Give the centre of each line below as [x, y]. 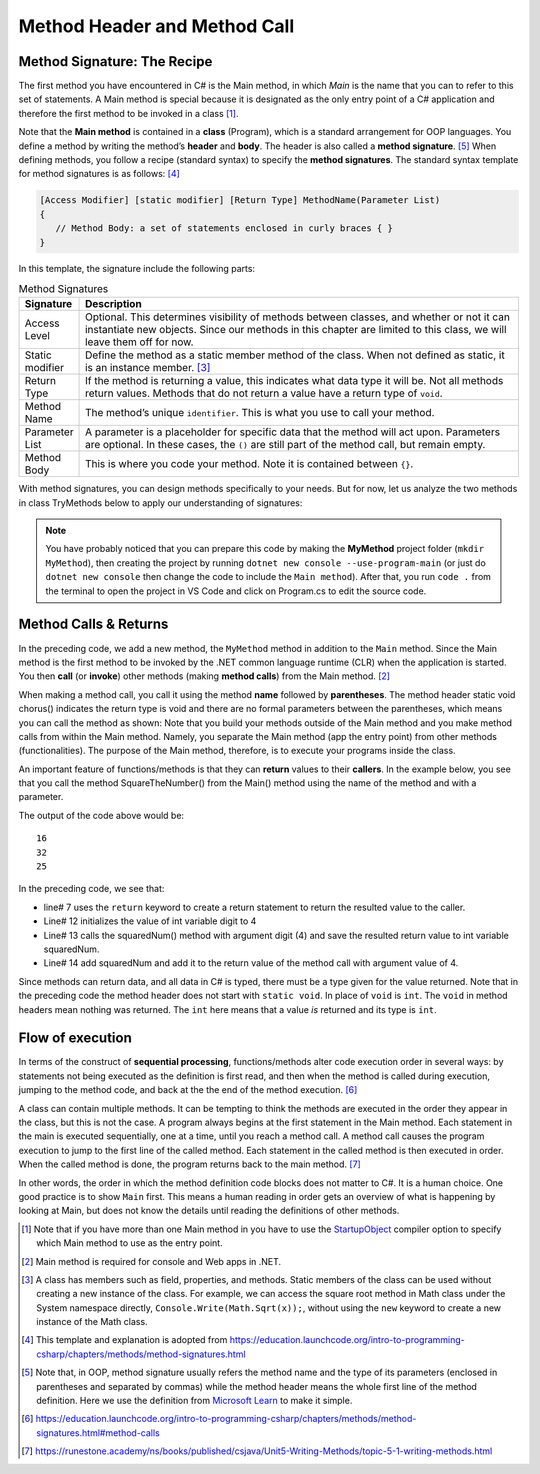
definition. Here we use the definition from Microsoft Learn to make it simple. [194, 1401]
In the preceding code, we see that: [91, 889]
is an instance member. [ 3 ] [148, 368]
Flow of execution [75, 1038]
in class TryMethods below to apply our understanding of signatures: [160, 502]
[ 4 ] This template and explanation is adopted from [124, 1340]
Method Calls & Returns [93, 624]
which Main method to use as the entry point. [130, 1243]
